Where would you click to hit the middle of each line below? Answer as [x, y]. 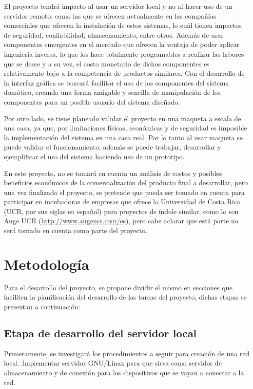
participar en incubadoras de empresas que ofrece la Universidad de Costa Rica [122, 202]
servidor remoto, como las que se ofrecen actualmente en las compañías [110, 15]
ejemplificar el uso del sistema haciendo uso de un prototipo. [94, 156]
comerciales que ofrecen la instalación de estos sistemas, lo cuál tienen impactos [123, 25]
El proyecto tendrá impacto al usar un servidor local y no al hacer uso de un [118, 6]
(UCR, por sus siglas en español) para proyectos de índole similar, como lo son [121, 211]
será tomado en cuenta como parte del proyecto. [76, 230]
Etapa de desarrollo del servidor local [100, 333]
